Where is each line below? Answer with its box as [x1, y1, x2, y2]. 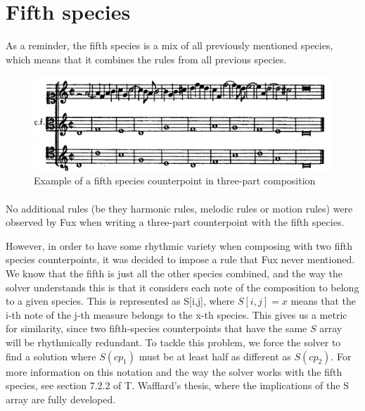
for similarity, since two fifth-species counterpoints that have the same [6, 321, 307, 336]
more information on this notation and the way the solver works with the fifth [6, 364, 342, 379]
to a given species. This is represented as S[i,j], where [6, 293, 235, 308]
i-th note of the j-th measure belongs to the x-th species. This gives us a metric [6, 307, 347, 322]
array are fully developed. [6, 391, 116, 406]
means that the [290, 293, 357, 308]
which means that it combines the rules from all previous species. [6, 51, 287, 66]
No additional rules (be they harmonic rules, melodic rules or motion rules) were [6, 201, 353, 215]
